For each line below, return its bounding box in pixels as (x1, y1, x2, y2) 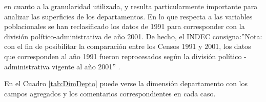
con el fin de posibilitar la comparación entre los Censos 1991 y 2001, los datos (4, 41, 251, 52)
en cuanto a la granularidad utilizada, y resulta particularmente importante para (4, 1, 258, 11)
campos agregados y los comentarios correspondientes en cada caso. (4, 88, 216, 98)
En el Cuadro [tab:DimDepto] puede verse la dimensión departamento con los (4, 78, 248, 89)
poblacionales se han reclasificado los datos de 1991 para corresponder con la (4, 21, 245, 32)
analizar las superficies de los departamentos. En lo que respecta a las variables (4, 11, 253, 21)
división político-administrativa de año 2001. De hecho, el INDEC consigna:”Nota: (4, 31, 262, 41)
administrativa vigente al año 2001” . (4, 61, 120, 71)
